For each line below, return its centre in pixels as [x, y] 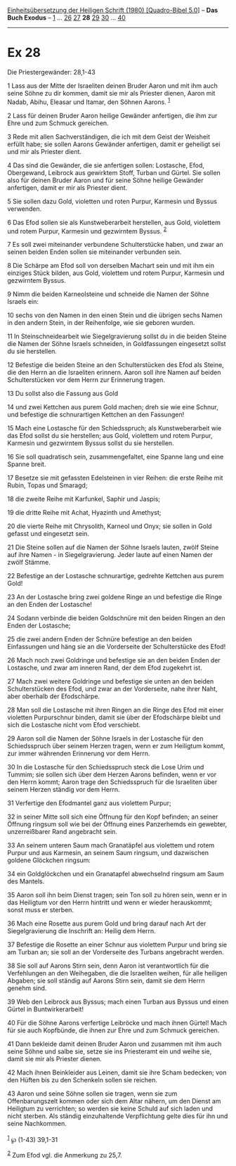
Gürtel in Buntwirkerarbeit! [46, 1009]
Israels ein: [23, 302]
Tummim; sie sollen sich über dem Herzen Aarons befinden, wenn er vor [112, 775]
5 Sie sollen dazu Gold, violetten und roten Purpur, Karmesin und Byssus [112, 201]
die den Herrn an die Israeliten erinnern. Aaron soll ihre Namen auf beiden [114, 373]
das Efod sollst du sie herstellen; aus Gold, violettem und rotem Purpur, [110, 436]
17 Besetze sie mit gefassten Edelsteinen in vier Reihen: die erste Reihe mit [115, 478]
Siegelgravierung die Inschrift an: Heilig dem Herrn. [81, 931]
